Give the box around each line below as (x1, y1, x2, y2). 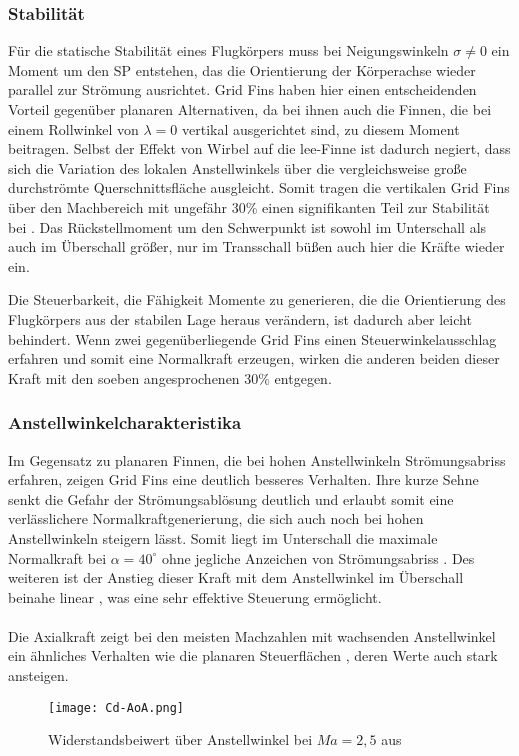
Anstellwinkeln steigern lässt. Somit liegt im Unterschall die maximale (8, 527, 438, 548)
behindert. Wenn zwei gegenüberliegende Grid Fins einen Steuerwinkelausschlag (8, 328, 497, 349)
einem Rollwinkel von (8, 118, 139, 139)
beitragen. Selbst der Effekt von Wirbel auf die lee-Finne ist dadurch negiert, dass (8, 138, 511, 159)
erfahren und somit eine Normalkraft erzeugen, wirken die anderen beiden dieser (8, 348, 500, 369)
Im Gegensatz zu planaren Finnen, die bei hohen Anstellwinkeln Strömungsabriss (8, 449, 506, 470)
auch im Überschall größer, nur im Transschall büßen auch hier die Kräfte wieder (8, 236, 505, 257)
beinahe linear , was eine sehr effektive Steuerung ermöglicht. (8, 586, 382, 607)
